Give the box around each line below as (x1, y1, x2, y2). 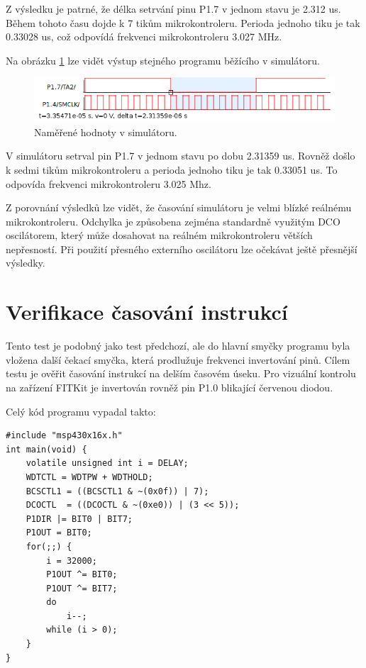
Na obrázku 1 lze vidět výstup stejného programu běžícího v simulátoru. (6, 52, 320, 67)
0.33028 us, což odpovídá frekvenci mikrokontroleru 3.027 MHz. (6, 29, 282, 44)
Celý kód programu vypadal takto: (6, 403, 156, 418)
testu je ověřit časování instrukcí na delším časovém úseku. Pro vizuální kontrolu (6, 366, 356, 381)
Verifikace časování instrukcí (6, 297, 288, 326)
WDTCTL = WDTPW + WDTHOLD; (26, 472, 153, 482)
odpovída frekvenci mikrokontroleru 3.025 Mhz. (6, 176, 211, 191)
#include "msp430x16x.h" (6, 430, 123, 441)
